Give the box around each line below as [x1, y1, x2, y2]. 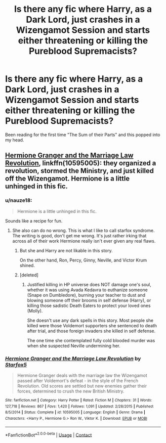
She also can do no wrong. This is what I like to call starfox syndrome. [12, 227, 155, 233]
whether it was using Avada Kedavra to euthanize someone [27, 287, 148, 293]
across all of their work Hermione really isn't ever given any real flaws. [12, 238, 156, 244]
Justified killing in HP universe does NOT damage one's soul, [27, 281, 152, 287]
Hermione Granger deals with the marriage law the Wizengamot [17, 372, 147, 378]
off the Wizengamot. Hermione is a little [5, 175, 130, 183]
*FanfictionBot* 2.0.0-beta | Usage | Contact [5, 431, 92, 438]
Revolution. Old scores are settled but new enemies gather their [17, 383, 147, 389]
